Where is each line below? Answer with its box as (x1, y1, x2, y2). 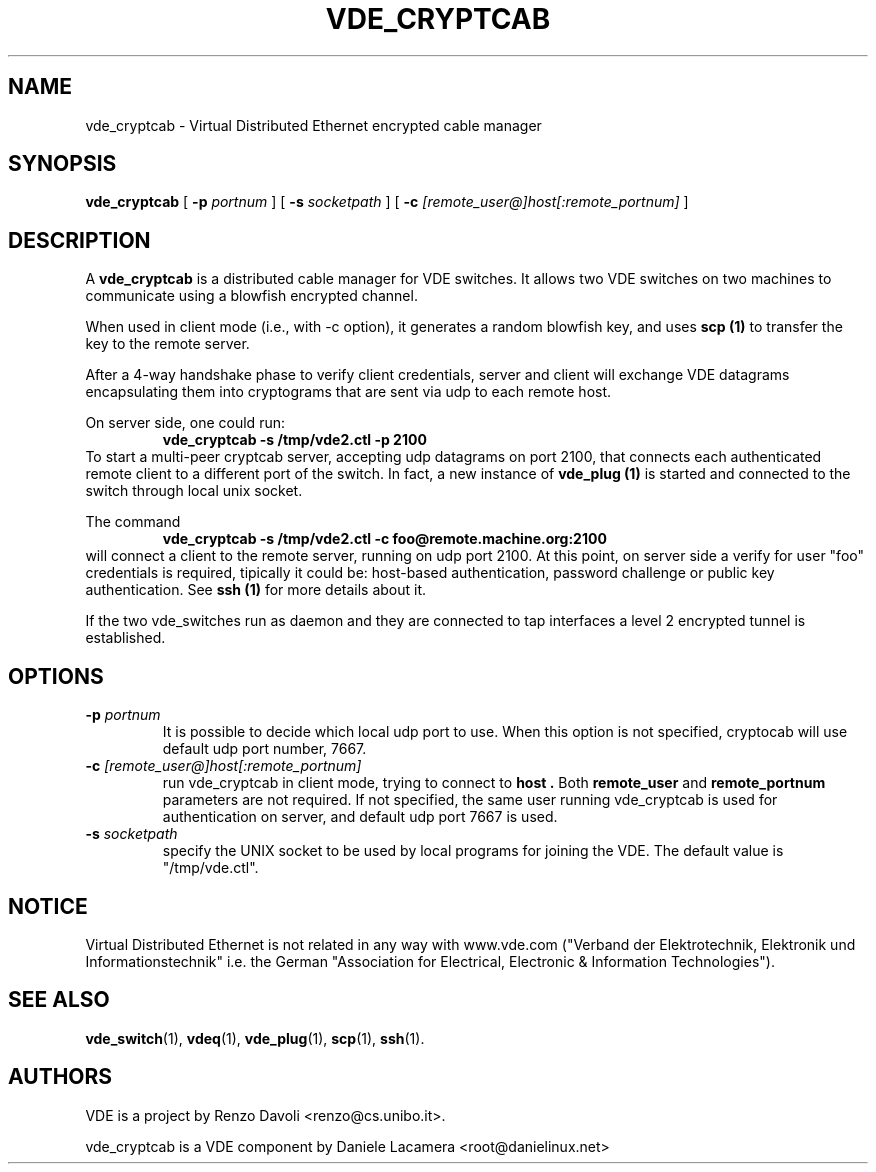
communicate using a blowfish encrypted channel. (85, 287, 418, 305)
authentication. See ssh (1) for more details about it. (85, 581, 427, 599)
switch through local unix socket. (85, 482, 303, 500)
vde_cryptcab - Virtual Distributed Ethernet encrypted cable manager (85, 116, 542, 134)
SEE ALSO (8, 987, 110, 1013)
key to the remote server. (85, 335, 250, 353)
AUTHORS (8, 1064, 113, 1090)
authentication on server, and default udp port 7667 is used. (162, 808, 558, 826)
